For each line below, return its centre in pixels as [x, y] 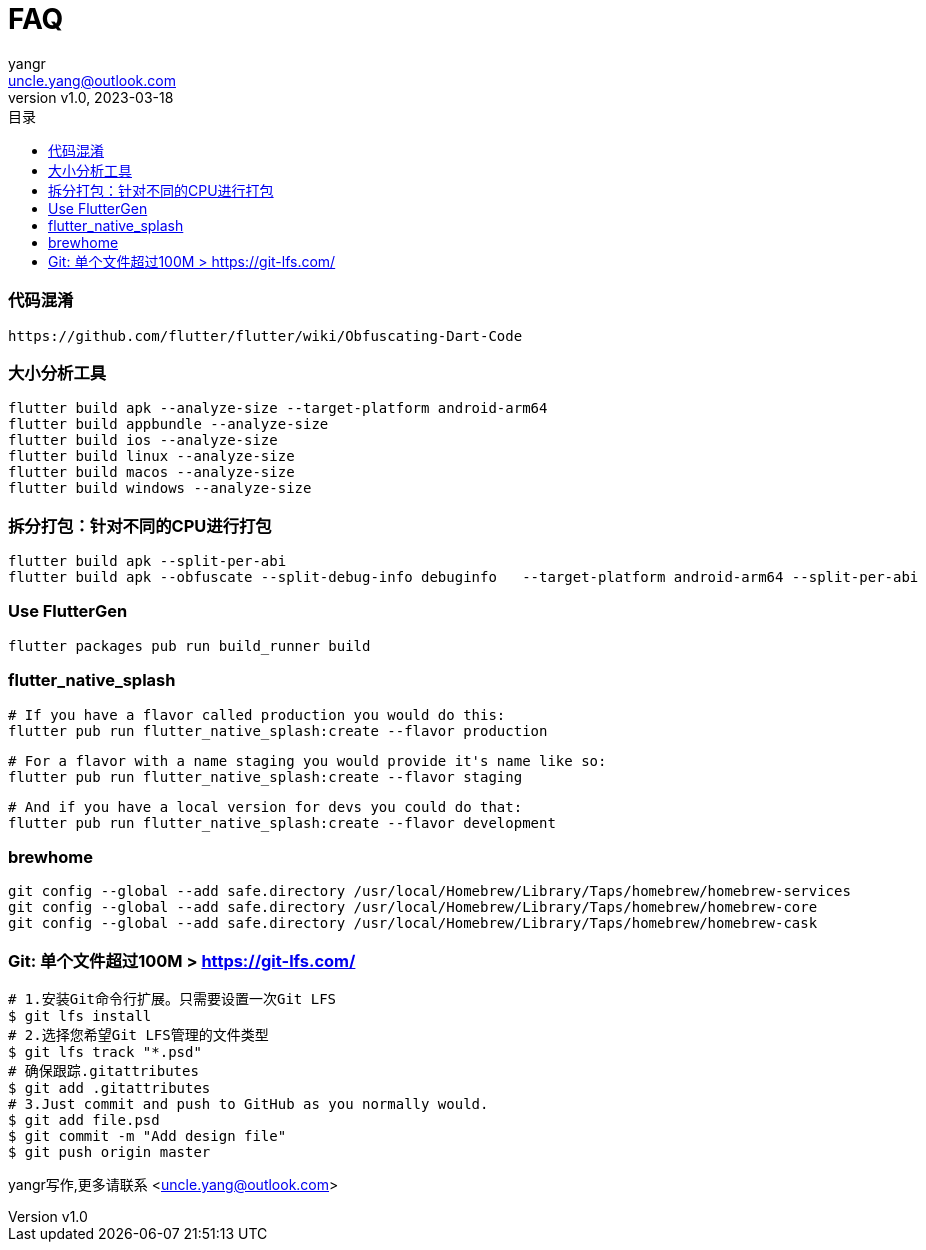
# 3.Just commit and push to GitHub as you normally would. [248, 1104]
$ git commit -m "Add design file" [147, 1136]
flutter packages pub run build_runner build [189, 645]
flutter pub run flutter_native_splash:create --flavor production [278, 730]
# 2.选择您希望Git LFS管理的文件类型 [138, 1035]
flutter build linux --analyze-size [151, 456]
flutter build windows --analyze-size [160, 488]
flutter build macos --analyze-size [151, 472]
